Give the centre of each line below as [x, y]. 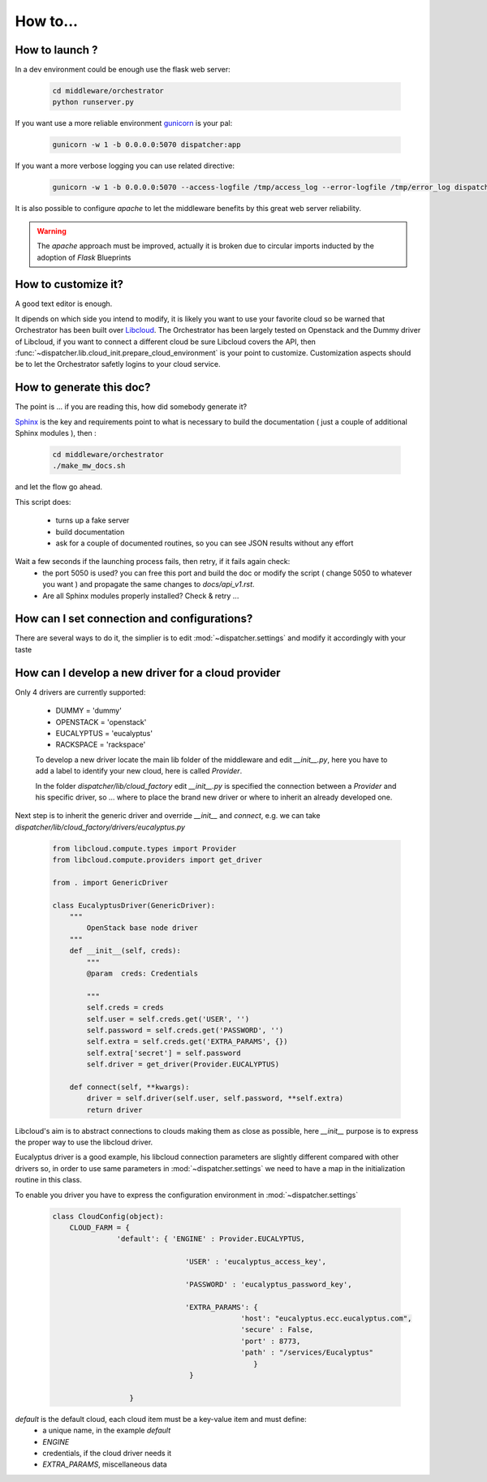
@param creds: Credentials [142, 973]
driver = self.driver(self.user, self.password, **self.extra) [215, 1099]
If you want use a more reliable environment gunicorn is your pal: [124, 123]
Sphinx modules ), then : [56, 433]
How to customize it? [69, 284]
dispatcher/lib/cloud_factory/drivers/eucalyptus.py [100, 827]
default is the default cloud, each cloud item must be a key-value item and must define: [161, 1419]
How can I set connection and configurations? [134, 619]
